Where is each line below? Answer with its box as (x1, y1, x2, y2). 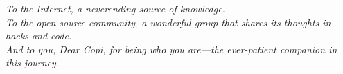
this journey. (6, 55, 60, 70)
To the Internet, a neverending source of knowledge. (6, 1, 225, 15)
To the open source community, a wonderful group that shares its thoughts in (6, 15, 331, 29)
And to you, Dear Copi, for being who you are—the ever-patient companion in (6, 41, 337, 56)
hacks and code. (6, 28, 72, 43)
